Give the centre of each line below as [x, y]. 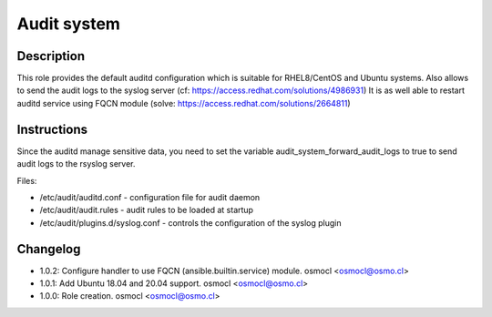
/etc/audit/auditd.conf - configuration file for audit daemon [150, 197]
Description [51, 56]
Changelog [49, 249]
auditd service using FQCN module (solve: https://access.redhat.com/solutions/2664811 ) [184, 103]
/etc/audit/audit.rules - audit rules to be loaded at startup [147, 210]
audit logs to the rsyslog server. [76, 164]
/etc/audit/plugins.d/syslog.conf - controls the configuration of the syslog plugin [190, 222]
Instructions [52, 129]
